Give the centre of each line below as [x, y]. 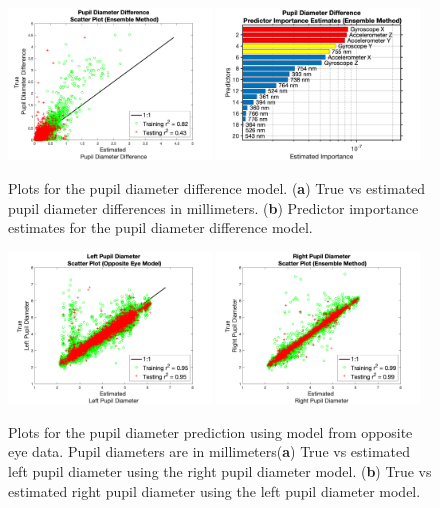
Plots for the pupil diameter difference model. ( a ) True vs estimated [217, 188]
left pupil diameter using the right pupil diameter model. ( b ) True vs [220, 471]
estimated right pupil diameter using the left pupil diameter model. [214, 490]
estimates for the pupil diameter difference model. [160, 227]
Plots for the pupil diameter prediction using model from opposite [210, 431]
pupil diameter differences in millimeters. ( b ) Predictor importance [213, 207]
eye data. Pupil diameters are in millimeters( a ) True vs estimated [209, 451]
